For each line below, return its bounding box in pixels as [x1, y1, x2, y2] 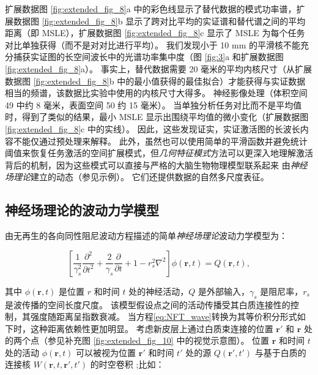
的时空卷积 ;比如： [90, 358, 165, 371]
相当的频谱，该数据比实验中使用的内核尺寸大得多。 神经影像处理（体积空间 [5, 86, 308, 99]
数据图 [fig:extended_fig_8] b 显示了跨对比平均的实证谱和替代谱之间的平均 [13, 14, 306, 27]
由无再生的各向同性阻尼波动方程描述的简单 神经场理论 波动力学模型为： [5, 229, 287, 242]
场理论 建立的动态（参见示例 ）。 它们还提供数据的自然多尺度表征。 [5, 170, 269, 183]
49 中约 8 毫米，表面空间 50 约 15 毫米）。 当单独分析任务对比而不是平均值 [5, 98, 302, 111]
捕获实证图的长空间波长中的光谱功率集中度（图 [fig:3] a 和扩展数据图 [13, 50, 284, 63]
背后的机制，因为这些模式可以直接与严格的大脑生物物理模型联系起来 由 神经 [5, 158, 308, 171]
